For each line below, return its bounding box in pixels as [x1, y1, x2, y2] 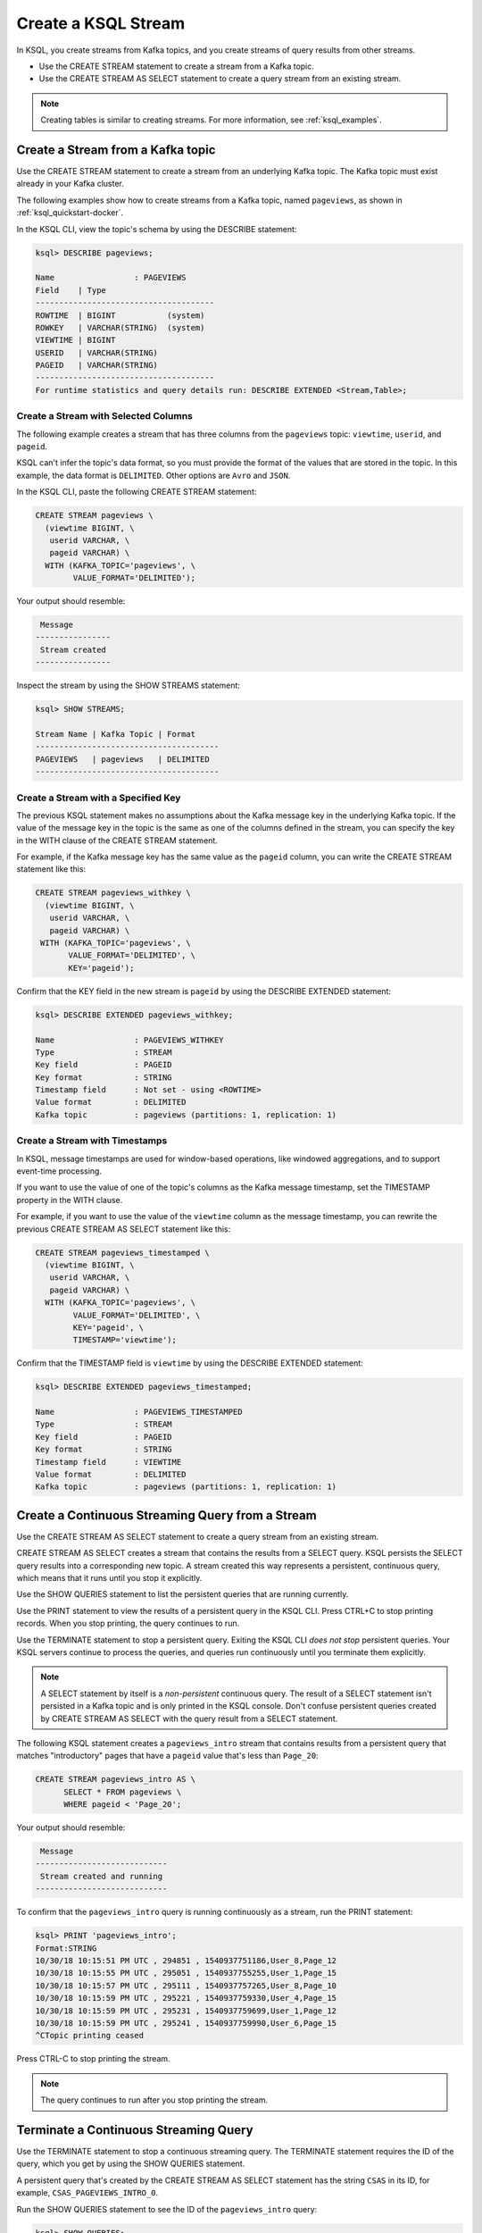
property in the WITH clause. [16, 1194, 123, 1205]
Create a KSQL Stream [16, 13, 186, 33]
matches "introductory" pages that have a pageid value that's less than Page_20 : [16, 1751, 319, 1761]
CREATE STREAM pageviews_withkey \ [35, 888, 191, 898]
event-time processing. [16, 1166, 103, 1176]
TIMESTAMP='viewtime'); [72, 1335, 178, 1345]
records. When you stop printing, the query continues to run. [16, 1618, 240, 1629]
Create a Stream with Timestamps [16, 1134, 168, 1147]
